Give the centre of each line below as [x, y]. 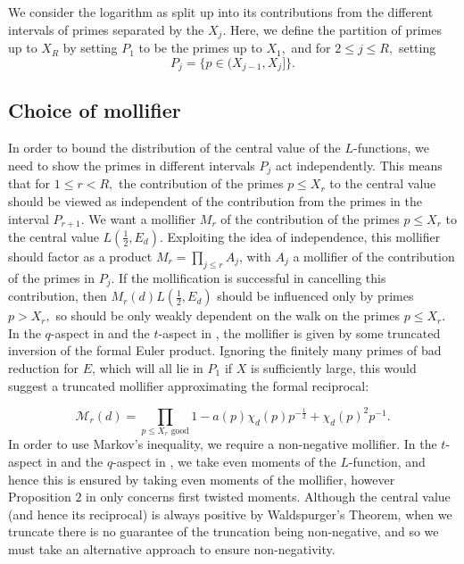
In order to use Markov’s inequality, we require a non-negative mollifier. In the [223, 444]
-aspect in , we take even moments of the [224, 462]
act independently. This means [359, 165]
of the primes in [51, 277]
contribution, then [58, 296]
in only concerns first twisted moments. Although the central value [268, 497]
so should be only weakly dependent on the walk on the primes [228, 315]
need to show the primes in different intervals [132, 165]
